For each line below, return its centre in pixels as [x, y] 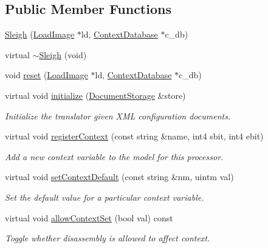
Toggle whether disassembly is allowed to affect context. [108, 238]
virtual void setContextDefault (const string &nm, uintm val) [119, 177]
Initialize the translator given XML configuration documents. [118, 116]
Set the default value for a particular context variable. [105, 197]
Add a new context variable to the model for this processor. [114, 156]
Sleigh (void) [63, 54]
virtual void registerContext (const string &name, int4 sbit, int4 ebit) [134, 136]
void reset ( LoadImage [46, 75]
